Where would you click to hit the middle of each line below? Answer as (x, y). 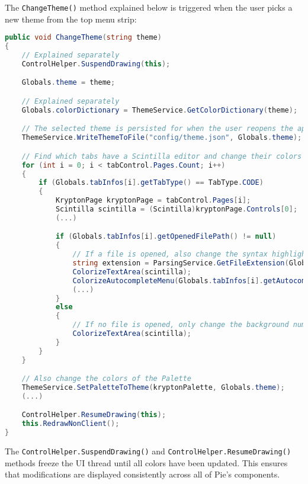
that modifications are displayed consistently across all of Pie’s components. (142, 474)
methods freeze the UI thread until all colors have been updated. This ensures (146, 462)
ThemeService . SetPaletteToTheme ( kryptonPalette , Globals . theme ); (153, 388)
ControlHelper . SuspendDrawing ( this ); (96, 64)
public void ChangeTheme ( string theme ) (83, 38)
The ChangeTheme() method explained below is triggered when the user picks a (149, 7)
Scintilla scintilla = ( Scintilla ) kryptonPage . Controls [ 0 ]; (177, 209)
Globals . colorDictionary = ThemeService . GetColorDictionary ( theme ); (160, 110)
